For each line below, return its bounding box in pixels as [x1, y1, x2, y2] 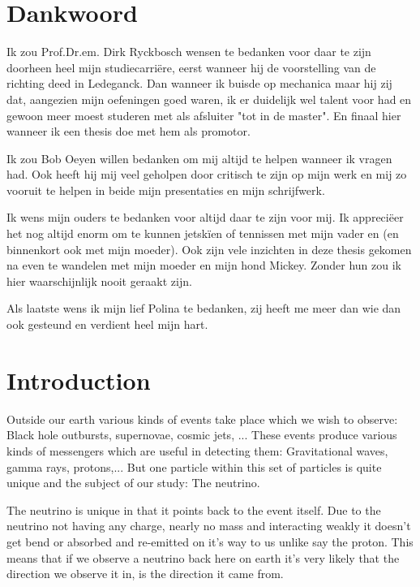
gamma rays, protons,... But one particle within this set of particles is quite [6, 458, 382, 475]
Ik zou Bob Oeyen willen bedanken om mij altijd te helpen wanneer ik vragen [6, 149, 392, 166]
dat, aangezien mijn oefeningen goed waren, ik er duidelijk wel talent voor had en [6, 90, 412, 107]
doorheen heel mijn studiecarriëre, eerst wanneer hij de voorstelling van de [6, 58, 376, 76]
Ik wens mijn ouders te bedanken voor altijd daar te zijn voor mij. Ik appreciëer [6, 209, 404, 226]
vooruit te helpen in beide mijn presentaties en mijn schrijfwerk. [6, 181, 325, 198]
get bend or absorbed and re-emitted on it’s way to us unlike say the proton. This [6, 533, 414, 550]
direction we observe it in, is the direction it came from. [6, 565, 284, 582]
